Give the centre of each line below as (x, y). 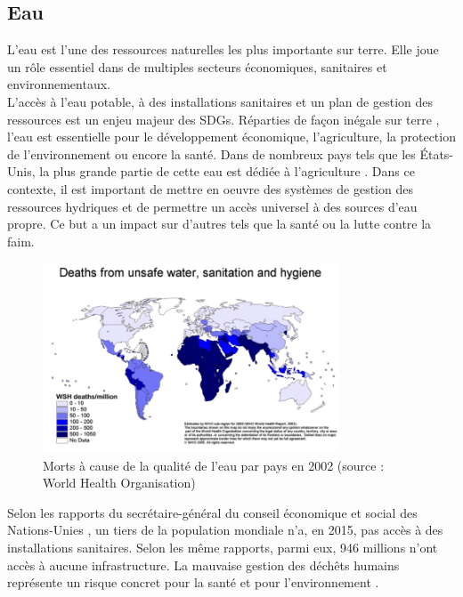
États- (437, 153)
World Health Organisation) (119, 483)
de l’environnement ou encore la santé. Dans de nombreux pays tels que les (211, 153)
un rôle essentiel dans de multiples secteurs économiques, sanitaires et (197, 66)
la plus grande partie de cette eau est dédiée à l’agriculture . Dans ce (227, 171)
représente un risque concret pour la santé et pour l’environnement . (193, 582)
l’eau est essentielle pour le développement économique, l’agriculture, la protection (231, 137)
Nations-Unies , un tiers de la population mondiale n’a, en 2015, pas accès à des (225, 530)
